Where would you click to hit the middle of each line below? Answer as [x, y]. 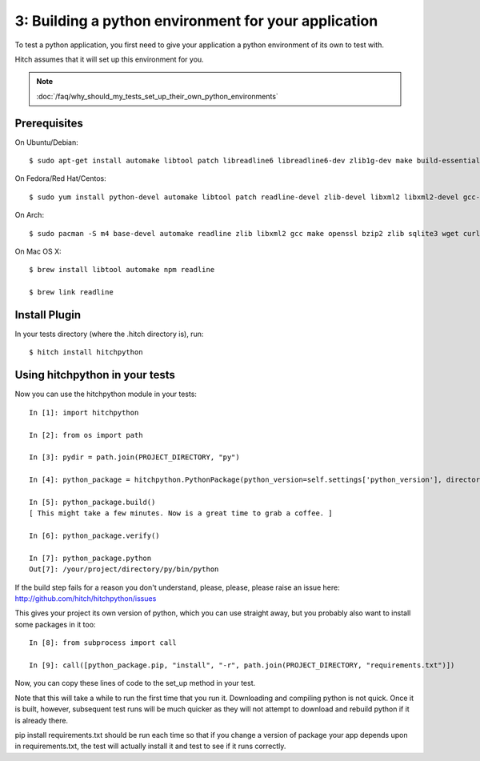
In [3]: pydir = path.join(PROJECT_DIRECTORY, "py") [134, 457]
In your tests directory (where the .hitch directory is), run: [109, 334]
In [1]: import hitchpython [84, 413]
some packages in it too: [55, 624]
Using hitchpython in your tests [95, 375]
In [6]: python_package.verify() [94, 536]
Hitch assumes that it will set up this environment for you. [109, 59]
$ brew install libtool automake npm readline [122, 270]
